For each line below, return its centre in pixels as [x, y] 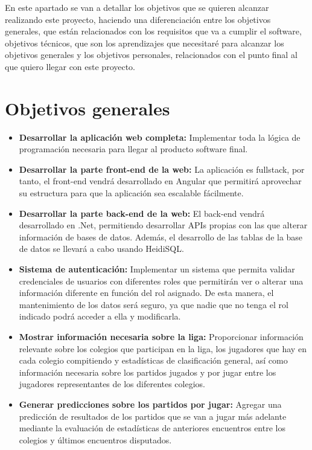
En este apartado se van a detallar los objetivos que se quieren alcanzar [137, 7]
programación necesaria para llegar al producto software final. [133, 149]
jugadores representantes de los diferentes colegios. [112, 384]
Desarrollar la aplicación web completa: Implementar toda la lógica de [160, 137]
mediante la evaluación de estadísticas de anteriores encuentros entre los [152, 428]
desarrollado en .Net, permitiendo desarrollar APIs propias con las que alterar [163, 225]
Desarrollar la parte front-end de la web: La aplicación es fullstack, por [162, 169]
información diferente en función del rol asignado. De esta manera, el [146, 293]
